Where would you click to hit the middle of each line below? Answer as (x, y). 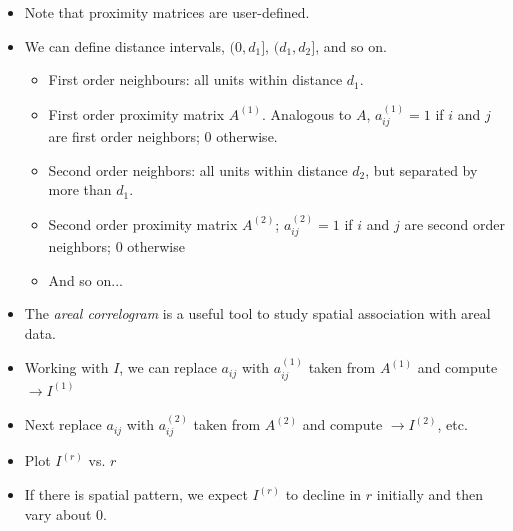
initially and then (429, 494)
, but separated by (421, 169)
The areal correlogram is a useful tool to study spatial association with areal (257, 313)
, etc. (452, 424)
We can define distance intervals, (124, 45)
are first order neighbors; (124, 136)
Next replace (63, 424)
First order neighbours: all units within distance (195, 79)
